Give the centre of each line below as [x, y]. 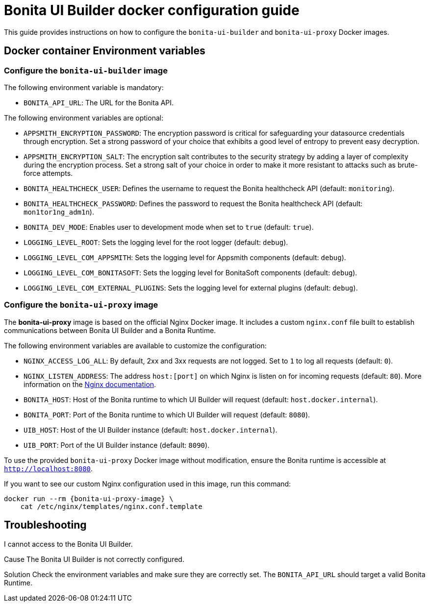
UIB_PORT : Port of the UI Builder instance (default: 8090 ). [117, 445]
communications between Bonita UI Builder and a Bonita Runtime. [110, 330]
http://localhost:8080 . [49, 468]
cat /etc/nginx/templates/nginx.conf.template [111, 506]
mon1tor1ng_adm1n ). [59, 212]
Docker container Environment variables [105, 51]
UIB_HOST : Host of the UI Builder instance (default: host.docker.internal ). [151, 430]
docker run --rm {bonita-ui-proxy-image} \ [89, 498]
